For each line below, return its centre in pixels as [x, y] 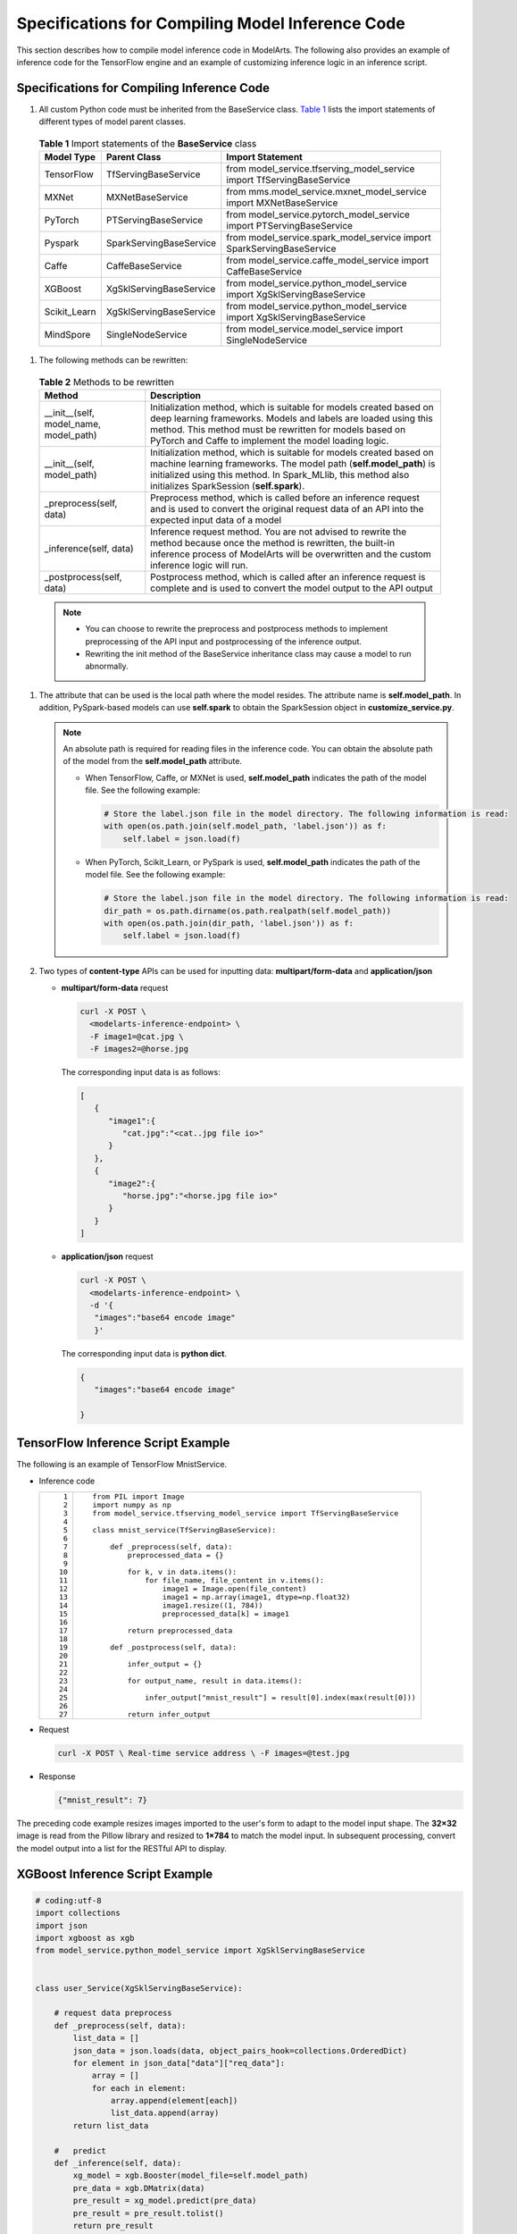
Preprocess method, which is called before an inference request [285, 498]
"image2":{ [132, 1183]
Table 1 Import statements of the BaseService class [148, 143]
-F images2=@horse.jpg [139, 1049]
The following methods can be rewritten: [113, 360]
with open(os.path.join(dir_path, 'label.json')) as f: [229, 923]
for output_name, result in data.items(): [215, 1681]
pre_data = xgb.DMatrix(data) [139, 2188]
